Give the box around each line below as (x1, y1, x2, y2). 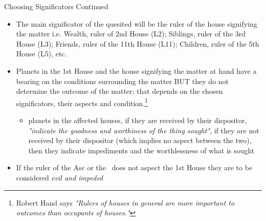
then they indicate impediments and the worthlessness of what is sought (28, 145, 255, 155)
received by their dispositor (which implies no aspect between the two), (28, 135, 252, 146)
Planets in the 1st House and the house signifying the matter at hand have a (16, 65, 257, 76)
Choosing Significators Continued (4, 1, 108, 11)
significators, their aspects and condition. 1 (16, 96, 148, 108)
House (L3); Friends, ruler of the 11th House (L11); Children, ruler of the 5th (16, 38, 259, 49)
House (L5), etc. (16, 48, 67, 59)
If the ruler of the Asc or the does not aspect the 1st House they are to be (16, 162, 253, 173)
